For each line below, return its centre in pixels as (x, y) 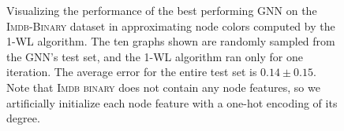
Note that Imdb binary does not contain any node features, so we (163, 87)
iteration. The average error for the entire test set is (132, 72)
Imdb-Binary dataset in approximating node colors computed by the (171, 25)
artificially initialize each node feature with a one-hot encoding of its (172, 102)
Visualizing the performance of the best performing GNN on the (162, 10)
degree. (23, 118)
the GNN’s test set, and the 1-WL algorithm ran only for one (155, 56)
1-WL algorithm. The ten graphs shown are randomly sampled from (171, 41)
